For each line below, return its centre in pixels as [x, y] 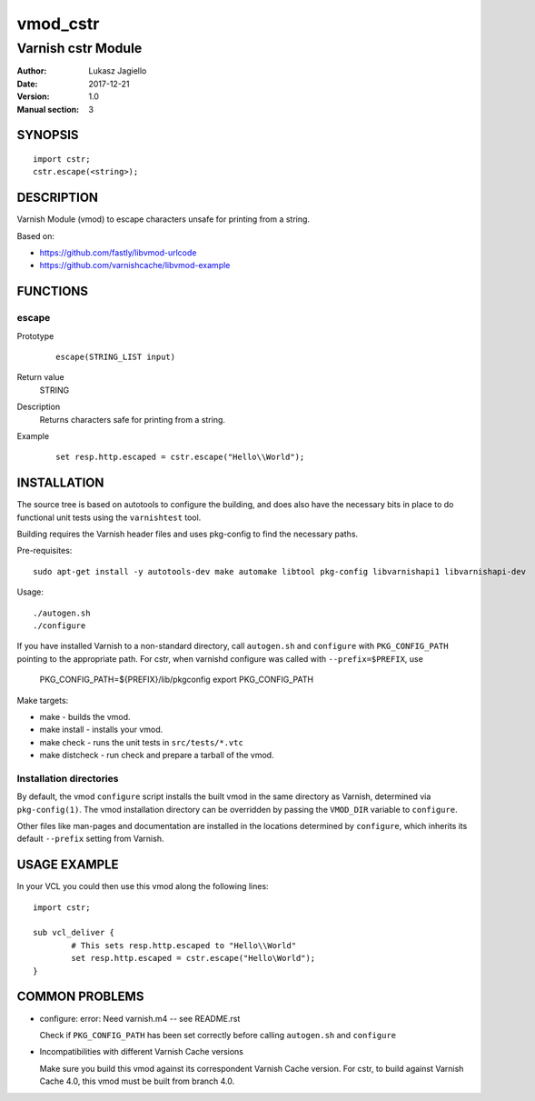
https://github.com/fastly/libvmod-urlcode [118, 253]
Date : [27, 84]
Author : [32, 71]
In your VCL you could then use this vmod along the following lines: [143, 886]
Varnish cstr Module [79, 48]
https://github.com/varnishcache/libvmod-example [135, 265]
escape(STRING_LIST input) [116, 356]
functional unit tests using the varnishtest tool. [109, 517]
